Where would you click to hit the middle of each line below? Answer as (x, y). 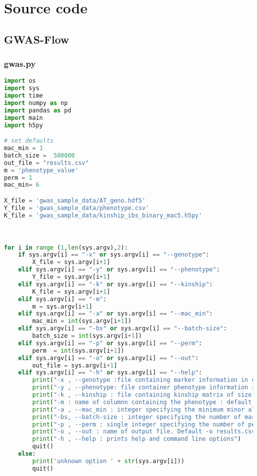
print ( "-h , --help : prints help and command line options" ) (137, 439)
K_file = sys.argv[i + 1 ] (71, 291)
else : (27, 454)
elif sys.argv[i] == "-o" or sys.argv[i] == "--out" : (108, 358)
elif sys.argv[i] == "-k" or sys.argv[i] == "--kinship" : (115, 284)
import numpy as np (36, 103)
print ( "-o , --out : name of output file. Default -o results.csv (144, 432)
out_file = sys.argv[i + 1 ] (75, 365)
